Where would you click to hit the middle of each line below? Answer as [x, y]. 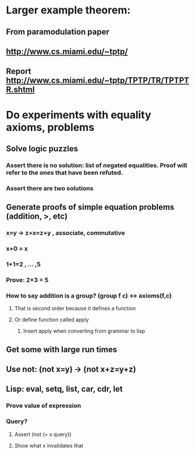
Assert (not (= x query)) [43, 434]
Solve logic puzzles [42, 149]
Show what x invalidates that [49, 445]
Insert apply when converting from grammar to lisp [84, 331]
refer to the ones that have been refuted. [65, 172]
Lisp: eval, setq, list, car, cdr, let [65, 389]
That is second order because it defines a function [75, 309]
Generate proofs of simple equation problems [90, 207]
